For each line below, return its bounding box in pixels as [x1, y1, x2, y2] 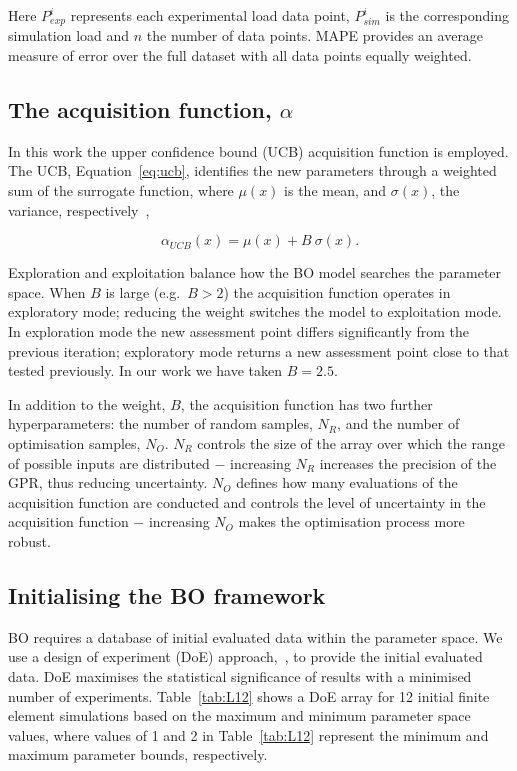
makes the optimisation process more [238, 511, 465, 532]
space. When [8, 281, 86, 302]
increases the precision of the [319, 452, 497, 473]
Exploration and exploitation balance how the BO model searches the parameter [8, 262, 502, 283]
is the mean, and [284, 180, 387, 201]
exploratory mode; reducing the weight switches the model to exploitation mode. [8, 301, 502, 322]
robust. [8, 530, 51, 551]
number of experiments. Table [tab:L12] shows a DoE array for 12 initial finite [8, 685, 490, 706]
